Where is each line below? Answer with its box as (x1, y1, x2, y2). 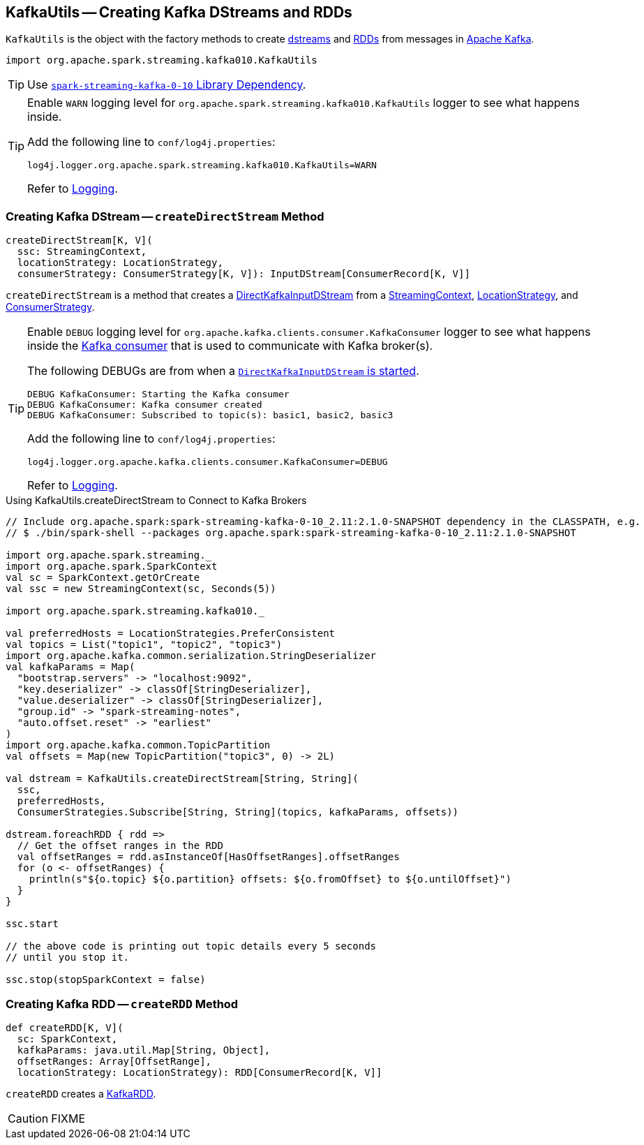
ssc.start (6, 918, 59, 930)
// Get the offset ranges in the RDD (17, 840, 223, 852)
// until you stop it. (6, 952, 130, 963)
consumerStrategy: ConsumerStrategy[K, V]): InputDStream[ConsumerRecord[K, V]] (17, 268, 470, 280)
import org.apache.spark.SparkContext (6, 561, 218, 572)
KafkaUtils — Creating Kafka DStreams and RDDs (6, 3, 352, 21)
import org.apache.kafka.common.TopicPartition (6, 739, 271, 751)
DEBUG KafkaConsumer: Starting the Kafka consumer (27, 389, 290, 400)
